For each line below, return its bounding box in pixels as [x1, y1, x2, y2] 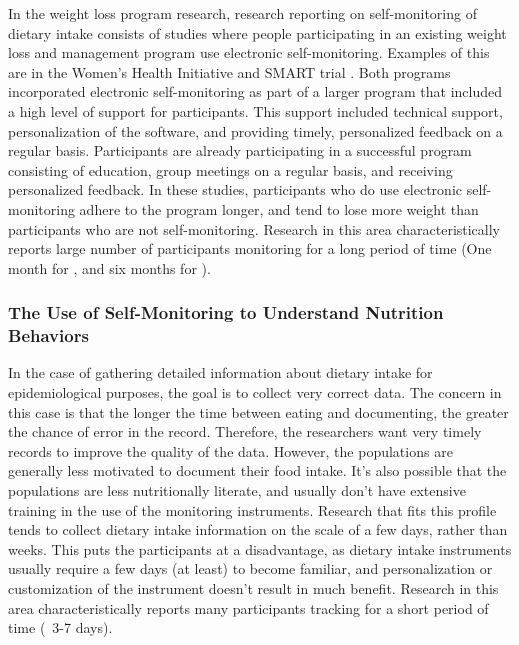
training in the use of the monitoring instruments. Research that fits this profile [8, 499, 497, 520]
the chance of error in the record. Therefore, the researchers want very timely [8, 421, 482, 442]
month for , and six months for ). [8, 257, 211, 278]
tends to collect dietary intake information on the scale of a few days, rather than [8, 519, 508, 540]
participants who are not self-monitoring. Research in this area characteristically [8, 218, 501, 239]
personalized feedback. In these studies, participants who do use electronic [8, 179, 463, 200]
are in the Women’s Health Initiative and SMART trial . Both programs [8, 61, 451, 82]
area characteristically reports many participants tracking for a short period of [8, 597, 489, 618]
